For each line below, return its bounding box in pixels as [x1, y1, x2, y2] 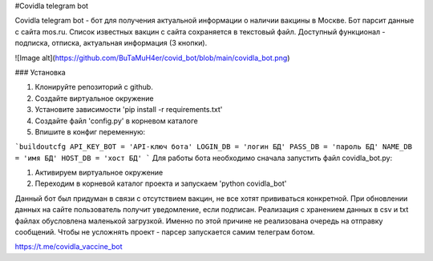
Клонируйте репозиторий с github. [34, 82, 154, 92]
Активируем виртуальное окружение [34, 168, 164, 178]
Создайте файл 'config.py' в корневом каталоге [34, 116, 198, 126]
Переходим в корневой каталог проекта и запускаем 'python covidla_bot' [34, 179, 287, 188]
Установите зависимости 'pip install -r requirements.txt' [34, 105, 223, 114]
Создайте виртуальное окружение [34, 93, 154, 103]
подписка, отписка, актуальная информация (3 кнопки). [14, 38, 208, 48]
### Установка [14, 67, 66, 77]
